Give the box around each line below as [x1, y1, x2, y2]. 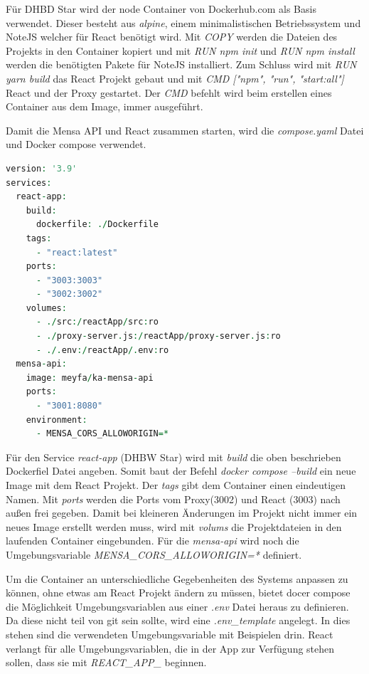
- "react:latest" [36, 247, 118, 258]
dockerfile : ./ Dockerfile [36, 219, 159, 230]
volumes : [26, 302, 67, 313]
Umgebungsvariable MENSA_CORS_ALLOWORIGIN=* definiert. [6, 547, 302, 562]
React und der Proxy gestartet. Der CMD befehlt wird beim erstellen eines [6, 85, 332, 100]
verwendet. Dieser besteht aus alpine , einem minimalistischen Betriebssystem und [6, 15, 361, 30]
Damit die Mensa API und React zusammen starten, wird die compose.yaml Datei [6, 122, 364, 137]
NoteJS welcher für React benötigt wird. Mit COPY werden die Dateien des [6, 29, 338, 44]
